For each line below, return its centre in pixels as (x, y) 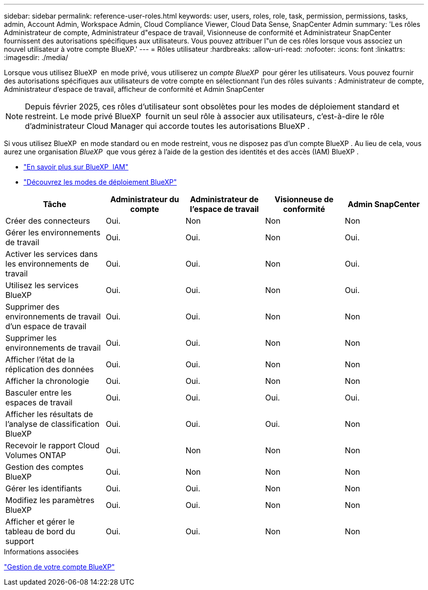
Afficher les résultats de (49, 414)
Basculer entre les (39, 393)
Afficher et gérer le (40, 522)
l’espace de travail (224, 209)
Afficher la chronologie (47, 381)
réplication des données (50, 369)
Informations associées (41, 552)
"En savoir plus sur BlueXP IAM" (76, 167)
